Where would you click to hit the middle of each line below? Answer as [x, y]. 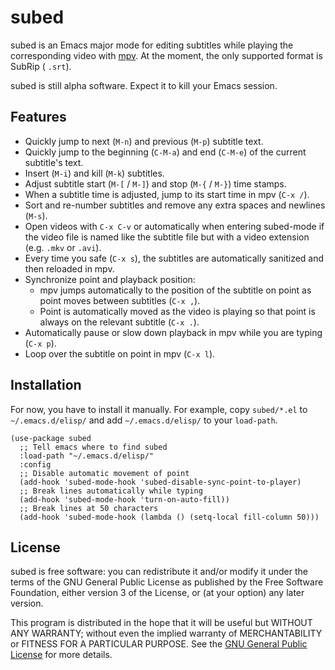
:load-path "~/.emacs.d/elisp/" [87, 456]
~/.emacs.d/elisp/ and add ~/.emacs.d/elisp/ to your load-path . [144, 420]
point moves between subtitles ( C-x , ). [120, 300]
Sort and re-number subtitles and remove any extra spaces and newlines [175, 205]
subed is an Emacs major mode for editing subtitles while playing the [152, 45]
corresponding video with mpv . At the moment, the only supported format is [166, 55]
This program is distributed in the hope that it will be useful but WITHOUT [161, 623]
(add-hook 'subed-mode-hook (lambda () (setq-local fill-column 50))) [169, 517]
